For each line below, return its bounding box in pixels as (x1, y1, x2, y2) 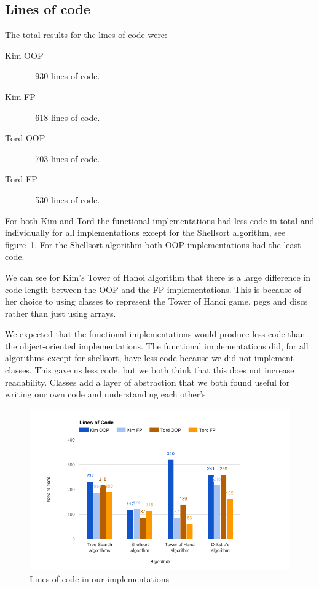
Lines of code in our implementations (30, 572, 170, 585)
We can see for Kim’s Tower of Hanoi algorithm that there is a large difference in (5, 270, 311, 283)
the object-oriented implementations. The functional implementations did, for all (5, 339, 309, 352)
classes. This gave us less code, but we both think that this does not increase (5, 364, 294, 376)
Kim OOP (5, 49, 44, 61)
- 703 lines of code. (30, 152, 100, 165)
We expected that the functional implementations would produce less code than (5, 327, 305, 340)
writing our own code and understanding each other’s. (5, 388, 208, 400)
